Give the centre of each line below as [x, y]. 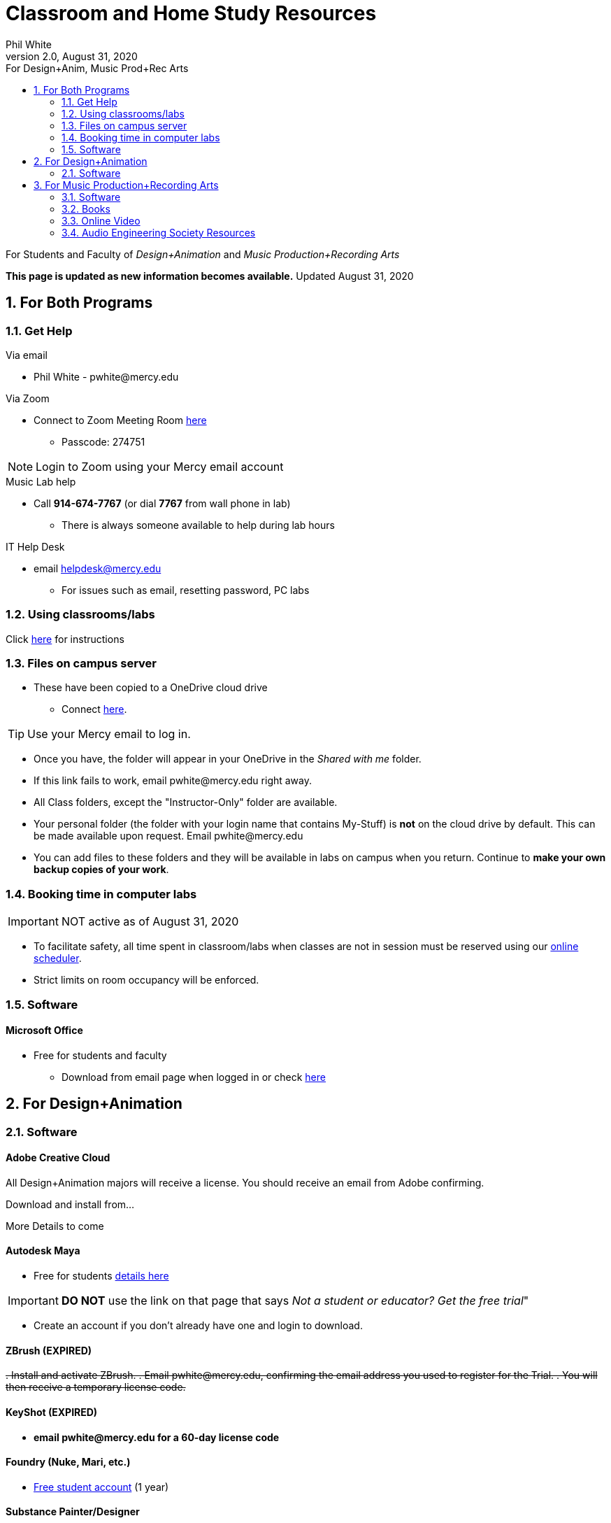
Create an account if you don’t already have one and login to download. [198, 1326]
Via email [27, 355]
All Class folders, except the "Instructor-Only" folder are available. [186, 802]
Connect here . [94, 709]
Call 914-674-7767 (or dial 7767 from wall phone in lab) [162, 503]
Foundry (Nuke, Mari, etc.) [68, 1462]
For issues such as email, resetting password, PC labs [186, 590]
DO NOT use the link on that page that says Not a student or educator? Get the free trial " [295, 1301]
